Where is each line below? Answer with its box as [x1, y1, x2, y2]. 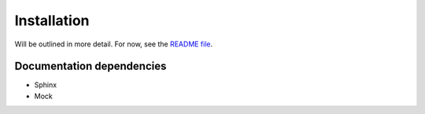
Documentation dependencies [14, 60, 167, 73]
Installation [14, 12, 90, 29]
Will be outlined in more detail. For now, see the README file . [14, 39, 213, 49]
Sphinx [34, 80, 57, 90]
